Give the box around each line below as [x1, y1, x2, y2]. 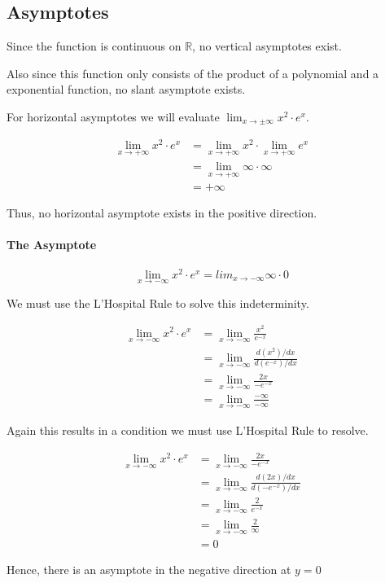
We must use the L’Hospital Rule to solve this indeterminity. [7, 294, 309, 311]
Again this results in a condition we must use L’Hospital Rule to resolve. [7, 422, 369, 439]
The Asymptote [7, 236, 97, 253]
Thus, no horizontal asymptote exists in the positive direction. [7, 204, 317, 221]
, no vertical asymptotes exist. [192, 37, 342, 55]
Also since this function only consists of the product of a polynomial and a [7, 64, 379, 81]
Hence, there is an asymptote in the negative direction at [7, 560, 291, 577]
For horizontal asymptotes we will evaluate [7, 107, 220, 125]
